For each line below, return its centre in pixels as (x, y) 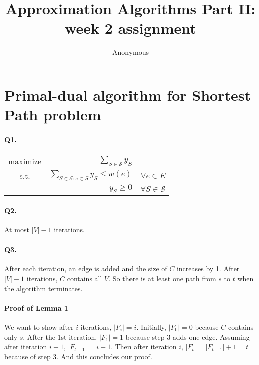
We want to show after (39, 327)
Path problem (53, 115)
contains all (85, 278)
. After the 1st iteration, (60, 337)
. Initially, (151, 327)
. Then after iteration (144, 347)
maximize (25, 161)
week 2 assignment (131, 28)
